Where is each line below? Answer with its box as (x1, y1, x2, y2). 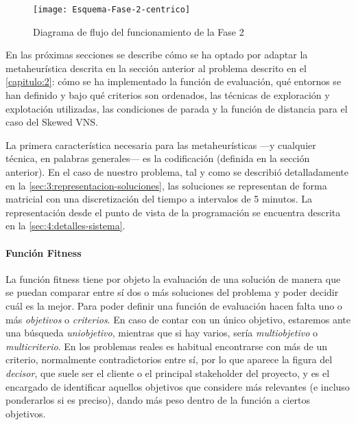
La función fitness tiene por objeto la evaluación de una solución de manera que (5, 271, 341, 286)
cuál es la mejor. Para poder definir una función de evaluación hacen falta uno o (5, 298, 342, 312)
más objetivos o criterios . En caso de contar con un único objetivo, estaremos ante (5, 312, 351, 326)
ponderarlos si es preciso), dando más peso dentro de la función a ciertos (5, 393, 311, 407)
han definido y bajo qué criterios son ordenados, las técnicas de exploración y (5, 88, 330, 102)
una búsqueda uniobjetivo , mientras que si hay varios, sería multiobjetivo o (5, 325, 318, 340)
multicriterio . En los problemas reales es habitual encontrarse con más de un (5, 338, 327, 353)
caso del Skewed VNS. (5, 115, 99, 129)
